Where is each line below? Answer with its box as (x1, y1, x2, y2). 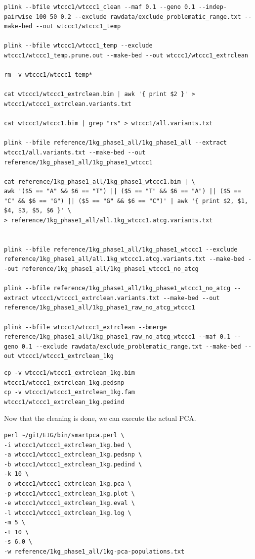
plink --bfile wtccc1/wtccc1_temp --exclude (4, 42, 153, 50)
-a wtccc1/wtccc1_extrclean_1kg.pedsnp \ (4, 451, 142, 458)
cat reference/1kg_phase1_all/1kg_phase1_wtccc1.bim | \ (4, 178, 195, 185)
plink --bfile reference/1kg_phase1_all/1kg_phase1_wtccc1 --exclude (4, 246, 238, 253)
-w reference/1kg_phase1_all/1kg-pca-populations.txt (4, 548, 185, 556)
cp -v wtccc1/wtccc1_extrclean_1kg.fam (4, 389, 135, 396)
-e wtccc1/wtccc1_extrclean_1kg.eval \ (4, 500, 135, 507)
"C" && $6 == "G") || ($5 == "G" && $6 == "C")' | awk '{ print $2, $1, (4, 197, 248, 204)
